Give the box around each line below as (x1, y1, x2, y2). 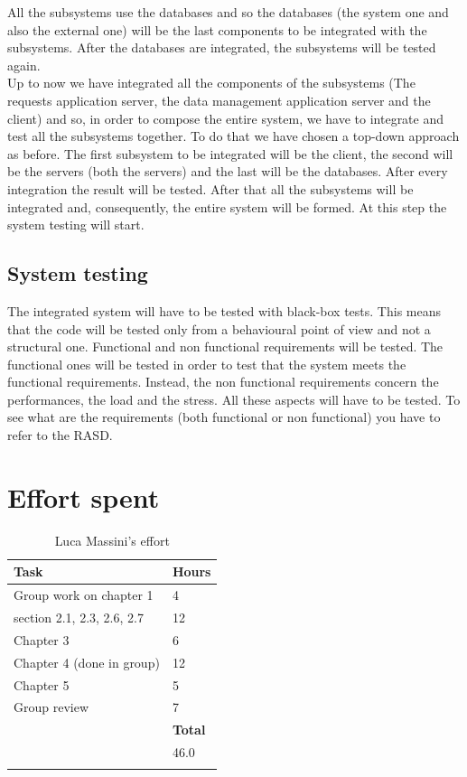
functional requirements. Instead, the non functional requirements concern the (7, 372, 439, 391)
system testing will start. (7, 215, 145, 234)
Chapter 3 (14, 630, 70, 649)
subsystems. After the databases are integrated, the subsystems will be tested (7, 38, 436, 57)
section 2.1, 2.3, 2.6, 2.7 (14, 608, 144, 627)
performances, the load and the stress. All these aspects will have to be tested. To (7, 389, 461, 408)
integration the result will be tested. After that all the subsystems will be (7, 179, 414, 198)
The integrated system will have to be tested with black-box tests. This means (7, 301, 442, 320)
